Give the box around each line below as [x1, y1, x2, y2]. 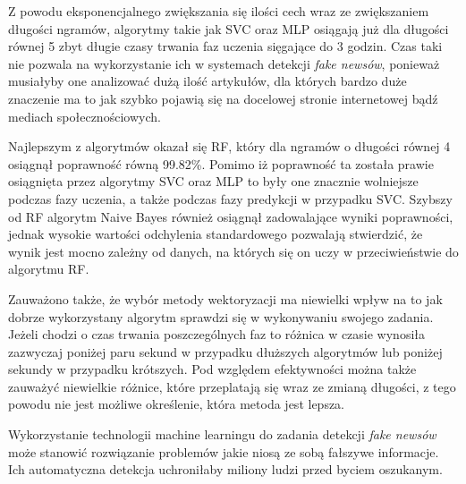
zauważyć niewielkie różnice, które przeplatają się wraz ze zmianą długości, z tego [8, 377, 456, 395]
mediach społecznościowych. [8, 106, 161, 125]
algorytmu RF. [8, 259, 89, 278]
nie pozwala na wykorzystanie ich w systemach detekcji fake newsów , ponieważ [8, 54, 440, 72]
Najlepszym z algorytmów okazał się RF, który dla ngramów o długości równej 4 [8, 137, 451, 156]
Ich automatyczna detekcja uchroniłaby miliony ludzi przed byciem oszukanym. [8, 460, 443, 479]
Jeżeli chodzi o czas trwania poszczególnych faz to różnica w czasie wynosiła [8, 325, 426, 344]
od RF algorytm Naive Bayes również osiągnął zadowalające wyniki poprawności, [8, 207, 453, 225]
